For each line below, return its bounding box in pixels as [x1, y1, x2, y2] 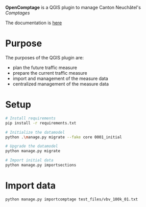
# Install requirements [5, 115, 56, 121]
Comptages [5, 10, 30, 16]
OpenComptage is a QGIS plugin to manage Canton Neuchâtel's [5, 5, 141, 10]
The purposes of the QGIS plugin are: [5, 54, 84, 60]
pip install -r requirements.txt [5, 120, 77, 126]
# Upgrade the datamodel [5, 143, 58, 149]
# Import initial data [5, 158, 54, 163]
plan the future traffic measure [12, 64, 78, 71]
